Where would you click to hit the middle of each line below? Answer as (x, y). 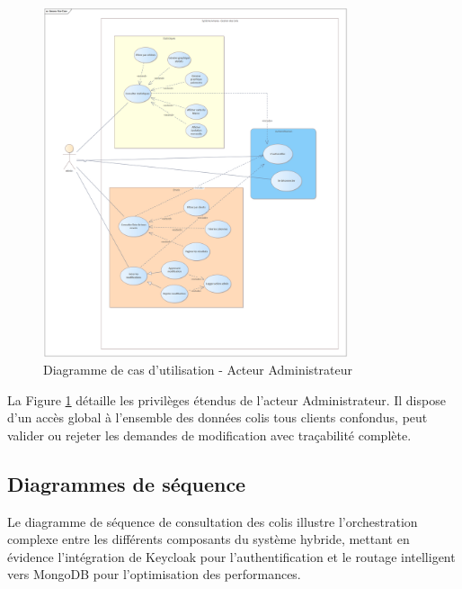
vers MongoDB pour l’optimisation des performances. (154, 574)
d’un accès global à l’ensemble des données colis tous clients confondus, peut (218, 417)
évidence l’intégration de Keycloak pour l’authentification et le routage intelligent (231, 556)
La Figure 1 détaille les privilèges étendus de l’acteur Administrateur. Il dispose (227, 399)
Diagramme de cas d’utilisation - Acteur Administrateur (198, 370)
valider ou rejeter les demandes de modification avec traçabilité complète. (209, 435)
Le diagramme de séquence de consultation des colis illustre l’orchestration (213, 521)
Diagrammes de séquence (127, 483)
